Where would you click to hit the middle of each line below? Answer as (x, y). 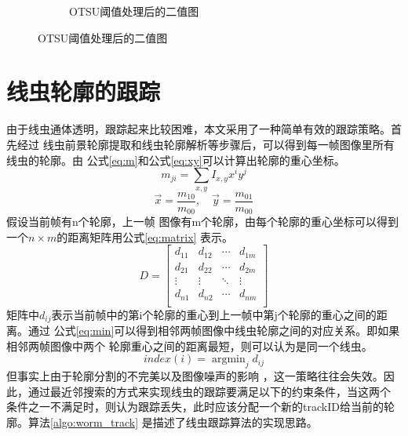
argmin (228, 360)
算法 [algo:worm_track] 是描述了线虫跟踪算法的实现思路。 (173, 422)
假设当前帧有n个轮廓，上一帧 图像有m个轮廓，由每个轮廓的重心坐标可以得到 (203, 222)
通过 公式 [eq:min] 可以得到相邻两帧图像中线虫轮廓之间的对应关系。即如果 (214, 331)
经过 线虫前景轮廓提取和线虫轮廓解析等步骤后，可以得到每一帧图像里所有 (206, 144)
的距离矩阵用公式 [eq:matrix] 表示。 (145, 236)
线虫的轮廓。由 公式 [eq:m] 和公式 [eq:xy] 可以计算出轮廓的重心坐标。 (176, 160)
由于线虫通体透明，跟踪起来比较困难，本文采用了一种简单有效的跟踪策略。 (199, 129)
